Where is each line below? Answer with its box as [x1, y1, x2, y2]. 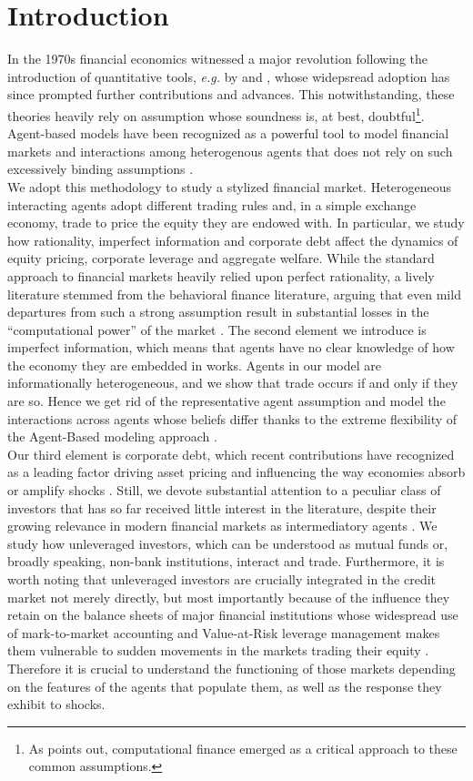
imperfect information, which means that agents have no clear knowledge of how [7, 338, 455, 357]
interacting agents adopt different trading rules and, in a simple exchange [7, 195, 417, 214]
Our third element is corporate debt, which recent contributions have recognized [7, 444, 455, 463]
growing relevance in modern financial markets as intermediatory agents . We [7, 516, 438, 535]
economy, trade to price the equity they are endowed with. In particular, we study [7, 213, 465, 232]
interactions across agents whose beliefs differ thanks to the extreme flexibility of [7, 409, 458, 428]
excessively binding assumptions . [7, 159, 194, 178]
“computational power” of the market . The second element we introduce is [7, 319, 427, 339]
